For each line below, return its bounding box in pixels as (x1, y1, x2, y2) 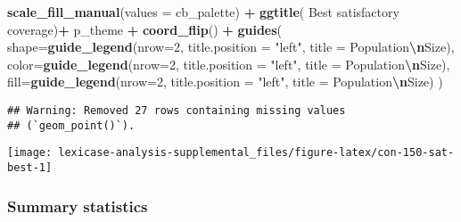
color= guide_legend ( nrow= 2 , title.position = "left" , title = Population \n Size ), (7, 54, 450, 73)
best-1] (7, 160, 53, 174)
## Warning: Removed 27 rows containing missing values (7, 103, 346, 117)
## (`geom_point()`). (7, 119, 136, 132)
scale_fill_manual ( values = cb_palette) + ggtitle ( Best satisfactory (7, 3, 399, 21)
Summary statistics (7, 194, 148, 217)
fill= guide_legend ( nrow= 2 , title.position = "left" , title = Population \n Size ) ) (7, 72, 443, 91)
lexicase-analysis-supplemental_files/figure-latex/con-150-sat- (58, 146, 455, 160)
